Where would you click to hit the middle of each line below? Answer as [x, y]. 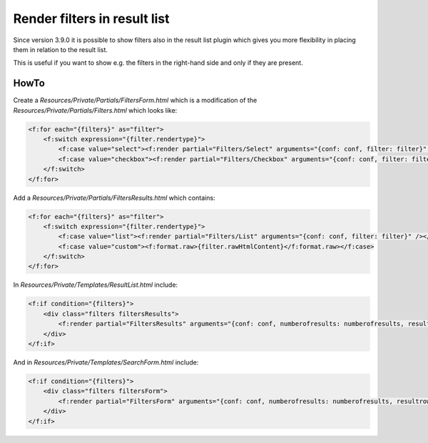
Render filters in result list [92, 19]
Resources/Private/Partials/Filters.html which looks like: [95, 110]
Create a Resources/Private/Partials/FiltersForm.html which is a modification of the [135, 101]
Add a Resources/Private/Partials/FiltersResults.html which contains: [114, 198]
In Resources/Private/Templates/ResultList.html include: [96, 285]
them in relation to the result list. [61, 49]
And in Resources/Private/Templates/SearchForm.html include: [106, 362]
